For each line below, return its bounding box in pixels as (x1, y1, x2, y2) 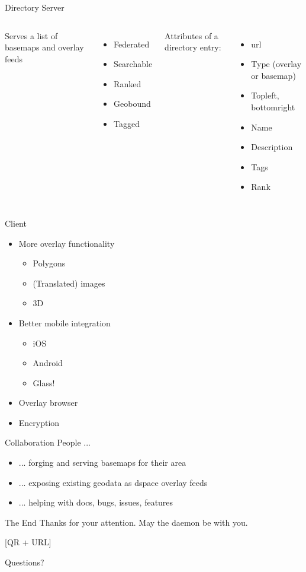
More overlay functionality (18, 237, 115, 249)
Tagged (114, 117, 140, 129)
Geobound (114, 97, 151, 110)
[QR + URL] (5, 536, 51, 548)
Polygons (33, 257, 66, 269)
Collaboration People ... (5, 436, 91, 449)
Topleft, (251, 89, 279, 101)
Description (251, 141, 293, 153)
